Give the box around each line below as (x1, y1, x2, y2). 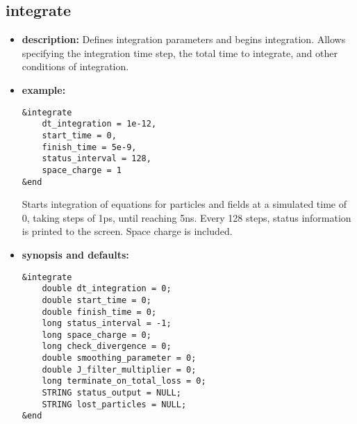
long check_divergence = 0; (42, 341, 172, 352)
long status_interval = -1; (42, 318, 172, 329)
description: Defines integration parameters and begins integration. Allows (22, 32, 346, 47)
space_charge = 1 (42, 165, 122, 175)
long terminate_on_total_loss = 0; (42, 376, 206, 386)
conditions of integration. (22, 59, 129, 74)
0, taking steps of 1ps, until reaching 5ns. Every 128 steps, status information (22, 210, 351, 225)
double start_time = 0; (42, 295, 151, 305)
